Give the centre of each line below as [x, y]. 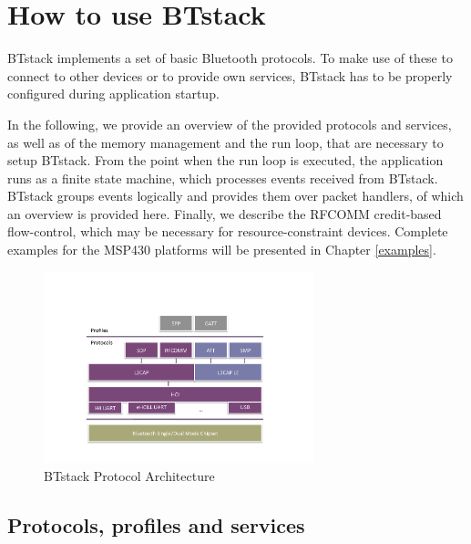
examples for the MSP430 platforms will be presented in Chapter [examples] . [222, 250]
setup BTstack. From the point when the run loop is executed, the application [225, 160]
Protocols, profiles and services [156, 524]
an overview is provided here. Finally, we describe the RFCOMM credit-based [225, 213]
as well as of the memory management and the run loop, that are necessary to [225, 142]
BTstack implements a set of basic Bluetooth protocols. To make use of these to [230, 58]
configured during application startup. [113, 94]
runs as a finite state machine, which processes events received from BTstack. [223, 178]
